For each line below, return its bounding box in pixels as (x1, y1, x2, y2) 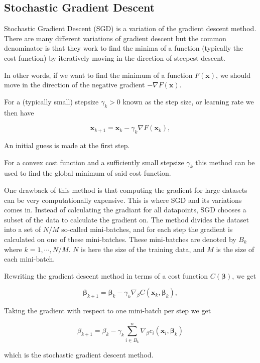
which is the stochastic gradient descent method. (4, 349, 154, 360)
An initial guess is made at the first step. (4, 140, 130, 150)
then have (4, 107, 34, 117)
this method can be (195, 157, 255, 167)
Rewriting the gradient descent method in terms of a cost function (4, 270, 208, 281)
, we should (216, 69, 251, 80)
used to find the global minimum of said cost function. (4, 168, 171, 178)
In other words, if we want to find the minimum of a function (4, 69, 193, 80)
